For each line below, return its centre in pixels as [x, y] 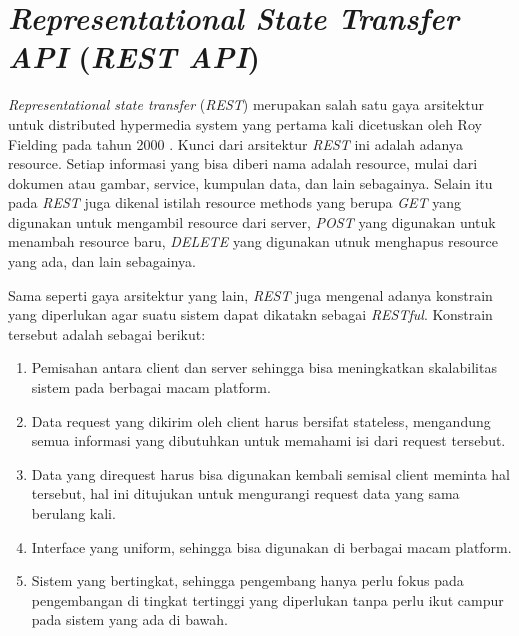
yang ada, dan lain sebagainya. [102, 261]
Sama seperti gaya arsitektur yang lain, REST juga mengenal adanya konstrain [250, 294]
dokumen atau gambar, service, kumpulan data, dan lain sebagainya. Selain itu [250, 182]
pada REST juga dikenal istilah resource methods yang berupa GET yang [234, 202]
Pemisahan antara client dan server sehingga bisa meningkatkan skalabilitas [264, 367]
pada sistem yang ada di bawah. [129, 619]
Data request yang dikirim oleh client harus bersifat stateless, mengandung [261, 420]
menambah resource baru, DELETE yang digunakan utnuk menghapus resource [253, 241]
